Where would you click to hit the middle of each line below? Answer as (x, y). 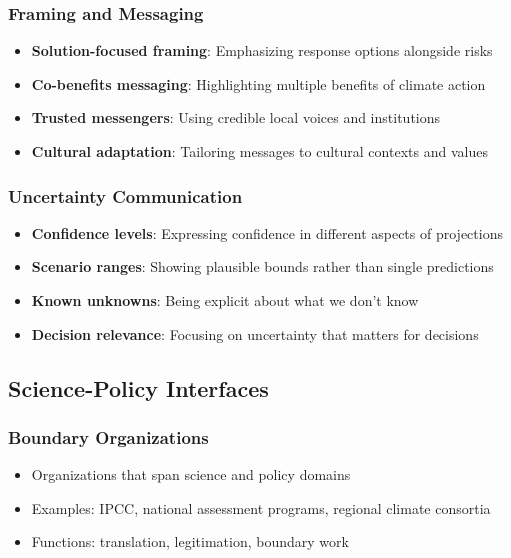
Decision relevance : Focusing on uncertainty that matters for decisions (255, 333)
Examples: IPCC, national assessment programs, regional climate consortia (261, 507)
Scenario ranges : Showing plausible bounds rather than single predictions (262, 266)
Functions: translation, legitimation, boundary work (190, 541)
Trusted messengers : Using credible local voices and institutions (236, 117)
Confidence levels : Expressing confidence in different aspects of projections (267, 232)
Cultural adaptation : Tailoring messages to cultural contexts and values (259, 151)
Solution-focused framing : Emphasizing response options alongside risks (262, 50)
